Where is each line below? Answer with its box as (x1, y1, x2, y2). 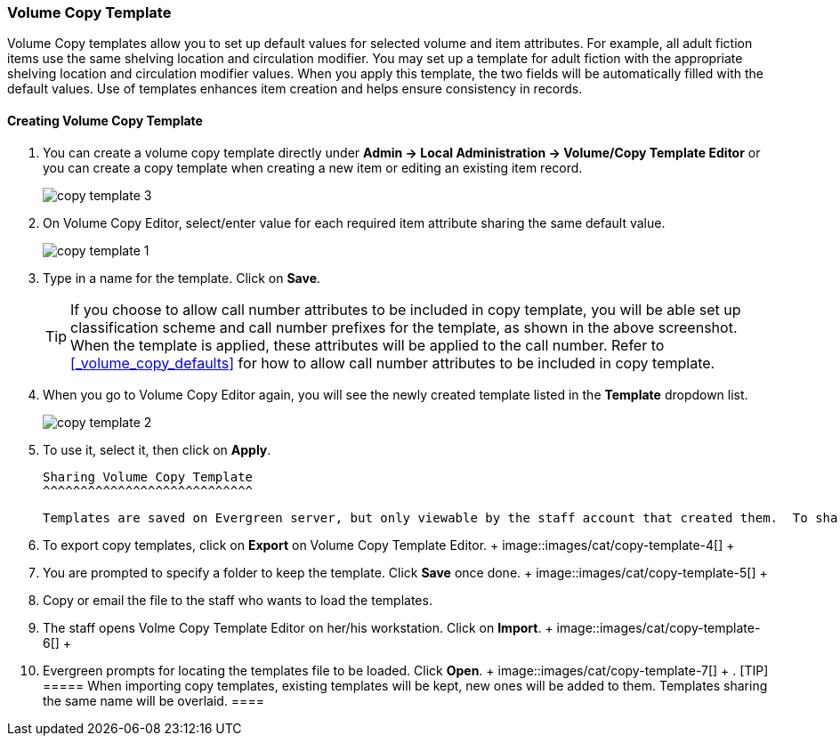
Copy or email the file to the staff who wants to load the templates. (43, 592, 432, 608)
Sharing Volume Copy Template (43, 469, 254, 484)
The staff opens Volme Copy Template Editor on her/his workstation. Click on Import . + (43, 619, 553, 635)
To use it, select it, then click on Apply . (43, 441, 271, 457)
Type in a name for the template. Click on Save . (43, 270, 321, 286)
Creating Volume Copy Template (7, 112, 203, 128)
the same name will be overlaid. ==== (43, 692, 264, 708)
